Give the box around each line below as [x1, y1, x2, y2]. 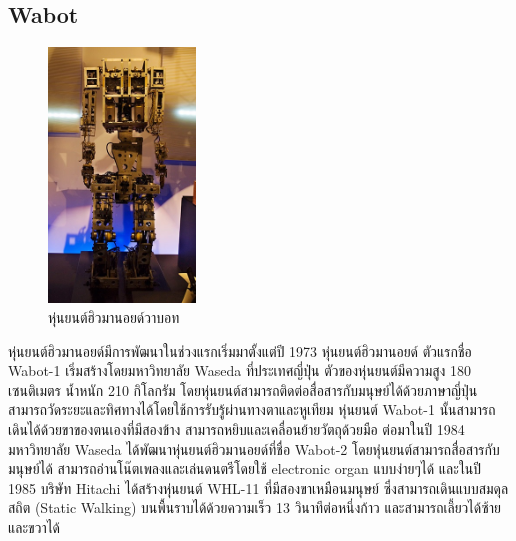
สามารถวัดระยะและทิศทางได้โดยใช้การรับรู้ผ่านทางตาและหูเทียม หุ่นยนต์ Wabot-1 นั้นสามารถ [8, 399, 496, 420]
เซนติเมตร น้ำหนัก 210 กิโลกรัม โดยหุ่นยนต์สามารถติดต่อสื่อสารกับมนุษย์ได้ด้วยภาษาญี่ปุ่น [8, 379, 478, 400]
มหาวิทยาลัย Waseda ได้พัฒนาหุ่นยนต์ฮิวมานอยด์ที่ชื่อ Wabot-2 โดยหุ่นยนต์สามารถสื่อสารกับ [8, 438, 500, 459]
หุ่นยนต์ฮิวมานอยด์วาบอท [48, 306, 180, 327]
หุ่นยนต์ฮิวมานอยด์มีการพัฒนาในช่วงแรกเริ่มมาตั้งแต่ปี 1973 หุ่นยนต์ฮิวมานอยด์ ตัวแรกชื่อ [8, 340, 472, 361]
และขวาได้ [8, 516, 61, 537]
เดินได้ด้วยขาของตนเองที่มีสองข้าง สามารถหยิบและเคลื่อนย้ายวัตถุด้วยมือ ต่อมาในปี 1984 [8, 418, 465, 439]
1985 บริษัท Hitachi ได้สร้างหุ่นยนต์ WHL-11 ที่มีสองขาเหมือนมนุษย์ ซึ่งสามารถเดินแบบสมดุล [8, 477, 509, 498]
